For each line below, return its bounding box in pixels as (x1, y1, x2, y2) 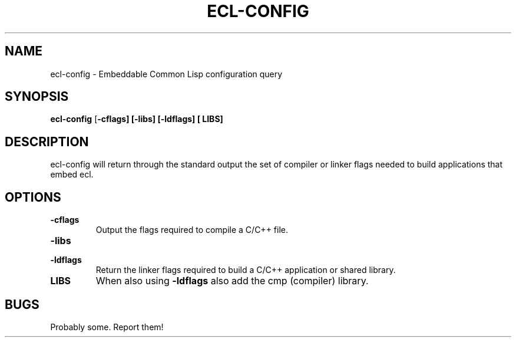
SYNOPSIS (5, 89, 69, 104)
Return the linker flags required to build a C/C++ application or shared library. (95, 265, 396, 275)
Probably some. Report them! (50, 321, 164, 332)
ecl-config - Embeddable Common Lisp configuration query (50, 68, 283, 79)
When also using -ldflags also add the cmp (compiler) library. (95, 275, 369, 287)
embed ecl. (50, 169, 94, 180)
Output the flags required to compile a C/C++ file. (95, 225, 288, 235)
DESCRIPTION (5, 134, 89, 149)
